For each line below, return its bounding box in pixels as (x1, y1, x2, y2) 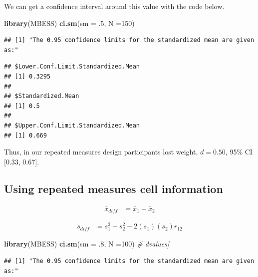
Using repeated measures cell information (4, 180, 223, 196)
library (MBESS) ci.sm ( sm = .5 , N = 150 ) (4, 17, 135, 28)
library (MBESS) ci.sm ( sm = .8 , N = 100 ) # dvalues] (4, 238, 170, 249)
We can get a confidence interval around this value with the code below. (4, 1, 225, 11)
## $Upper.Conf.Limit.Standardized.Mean (4, 121, 140, 129)
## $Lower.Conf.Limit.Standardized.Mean (4, 63, 140, 70)
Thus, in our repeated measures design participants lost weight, (4, 146, 198, 157)
